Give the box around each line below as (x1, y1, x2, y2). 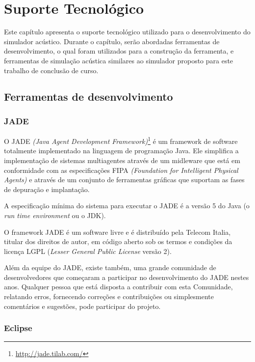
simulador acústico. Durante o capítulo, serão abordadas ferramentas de (4, 36, 220, 46)
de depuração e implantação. (4, 184, 90, 194)
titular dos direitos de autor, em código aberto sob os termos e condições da (4, 236, 232, 247)
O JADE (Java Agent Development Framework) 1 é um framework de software (4, 135, 238, 146)
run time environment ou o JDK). (4, 210, 106, 220)
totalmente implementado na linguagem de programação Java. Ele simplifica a (4, 145, 239, 156)
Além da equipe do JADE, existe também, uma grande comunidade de (4, 262, 216, 273)
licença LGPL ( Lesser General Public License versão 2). (4, 246, 172, 256)
